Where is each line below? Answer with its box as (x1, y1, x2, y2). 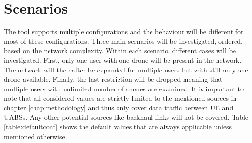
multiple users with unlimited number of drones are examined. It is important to (4, 83, 244, 93)
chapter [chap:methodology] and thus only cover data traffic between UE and (4, 102, 234, 112)
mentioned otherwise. (4, 131, 67, 141)
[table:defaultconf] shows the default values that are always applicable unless (4, 122, 232, 132)
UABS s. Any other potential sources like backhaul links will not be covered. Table (4, 112, 249, 122)
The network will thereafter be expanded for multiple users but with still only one (4, 64, 248, 74)
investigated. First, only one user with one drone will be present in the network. (4, 54, 242, 65)
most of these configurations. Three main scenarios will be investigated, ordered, (4, 36, 243, 46)
